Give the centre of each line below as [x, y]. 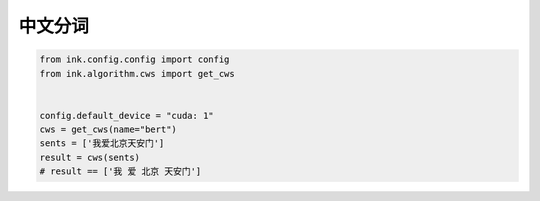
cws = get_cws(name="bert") [108, 129]
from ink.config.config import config [134, 59]
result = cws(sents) [89, 157]
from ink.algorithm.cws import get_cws [137, 73]
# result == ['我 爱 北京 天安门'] [120, 171]
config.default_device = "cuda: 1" [126, 115]
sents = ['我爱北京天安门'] [102, 143]
